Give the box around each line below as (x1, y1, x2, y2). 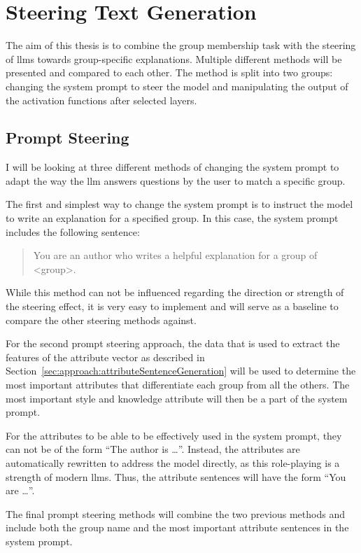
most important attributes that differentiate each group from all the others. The (6, 377, 350, 392)
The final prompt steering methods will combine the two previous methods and (6, 506, 345, 521)
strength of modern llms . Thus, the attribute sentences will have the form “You (6, 469, 346, 484)
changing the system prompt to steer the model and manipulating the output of (6, 78, 348, 93)
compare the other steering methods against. (6, 312, 197, 327)
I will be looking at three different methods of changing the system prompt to (6, 160, 339, 174)
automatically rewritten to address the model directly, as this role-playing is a (6, 455, 340, 470)
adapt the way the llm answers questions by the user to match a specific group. (6, 173, 346, 188)
